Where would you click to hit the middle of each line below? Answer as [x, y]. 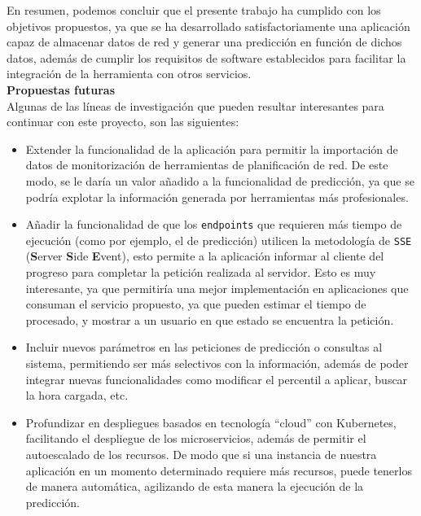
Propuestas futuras [61, 89]
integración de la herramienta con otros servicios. [129, 74]
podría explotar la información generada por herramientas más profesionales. [217, 197]
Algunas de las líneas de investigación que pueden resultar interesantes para [195, 105]
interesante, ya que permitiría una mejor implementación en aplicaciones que [217, 288]
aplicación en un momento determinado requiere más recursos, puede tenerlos [219, 470]
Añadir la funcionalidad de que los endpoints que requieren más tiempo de [214, 224]
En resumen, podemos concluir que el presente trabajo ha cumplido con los [194, 10]
